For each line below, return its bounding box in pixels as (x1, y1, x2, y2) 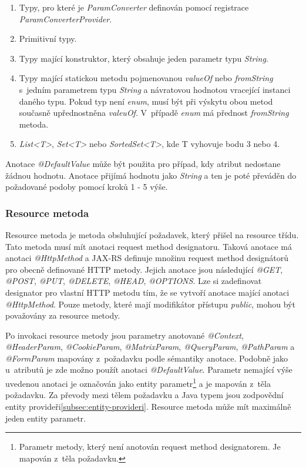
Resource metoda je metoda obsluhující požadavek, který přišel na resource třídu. (5, 228, 299, 240)
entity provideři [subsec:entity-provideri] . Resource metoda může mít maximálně (5, 400, 291, 412)
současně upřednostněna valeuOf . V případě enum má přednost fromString (19, 106, 289, 119)
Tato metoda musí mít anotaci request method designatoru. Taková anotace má (5, 240, 292, 252)
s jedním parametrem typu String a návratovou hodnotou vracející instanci (19, 83, 291, 95)
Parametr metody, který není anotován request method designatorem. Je (19, 440, 281, 453)
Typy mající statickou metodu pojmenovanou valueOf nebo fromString (19, 72, 273, 84)
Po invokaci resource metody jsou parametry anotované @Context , (5, 329, 244, 341)
